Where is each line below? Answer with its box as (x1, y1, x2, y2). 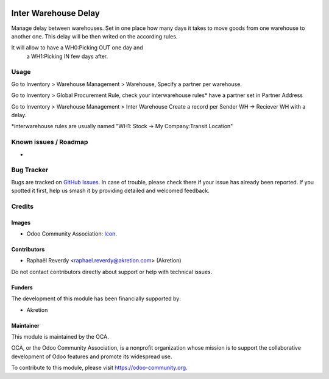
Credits (11, 202, 34, 211)
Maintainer (11, 322, 40, 329)
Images (11, 218, 30, 226)
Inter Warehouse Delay (11, 8, 100, 18)
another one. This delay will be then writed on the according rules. (11, 32, 178, 40)
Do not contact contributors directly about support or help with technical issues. (11, 268, 213, 275)
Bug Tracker (11, 165, 49, 174)
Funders (11, 284, 33, 291)
